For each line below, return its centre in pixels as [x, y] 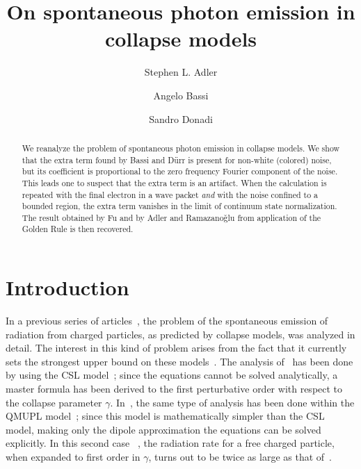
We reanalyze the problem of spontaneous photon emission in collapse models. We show [181, 148]
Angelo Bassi [181, 95]
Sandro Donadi [181, 118]
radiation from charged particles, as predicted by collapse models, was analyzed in [180, 334]
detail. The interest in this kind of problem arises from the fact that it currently [176, 348]
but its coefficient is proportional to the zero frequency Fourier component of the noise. [180, 171]
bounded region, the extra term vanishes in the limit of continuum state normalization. [179, 206]
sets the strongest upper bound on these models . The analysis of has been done [179, 361]
